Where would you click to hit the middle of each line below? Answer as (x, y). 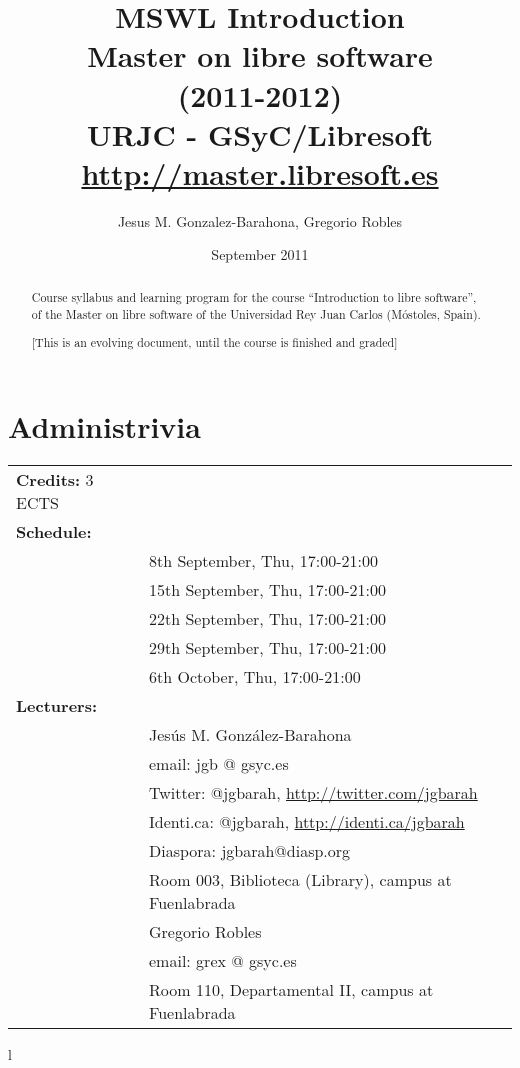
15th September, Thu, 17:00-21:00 (267, 589)
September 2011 (260, 254)
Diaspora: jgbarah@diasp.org (250, 850)
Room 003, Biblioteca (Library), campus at (300, 879)
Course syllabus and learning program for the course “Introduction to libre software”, (254, 296)
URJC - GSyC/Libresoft (260, 133)
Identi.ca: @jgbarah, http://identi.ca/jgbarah (307, 821)
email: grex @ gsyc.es (223, 960)
